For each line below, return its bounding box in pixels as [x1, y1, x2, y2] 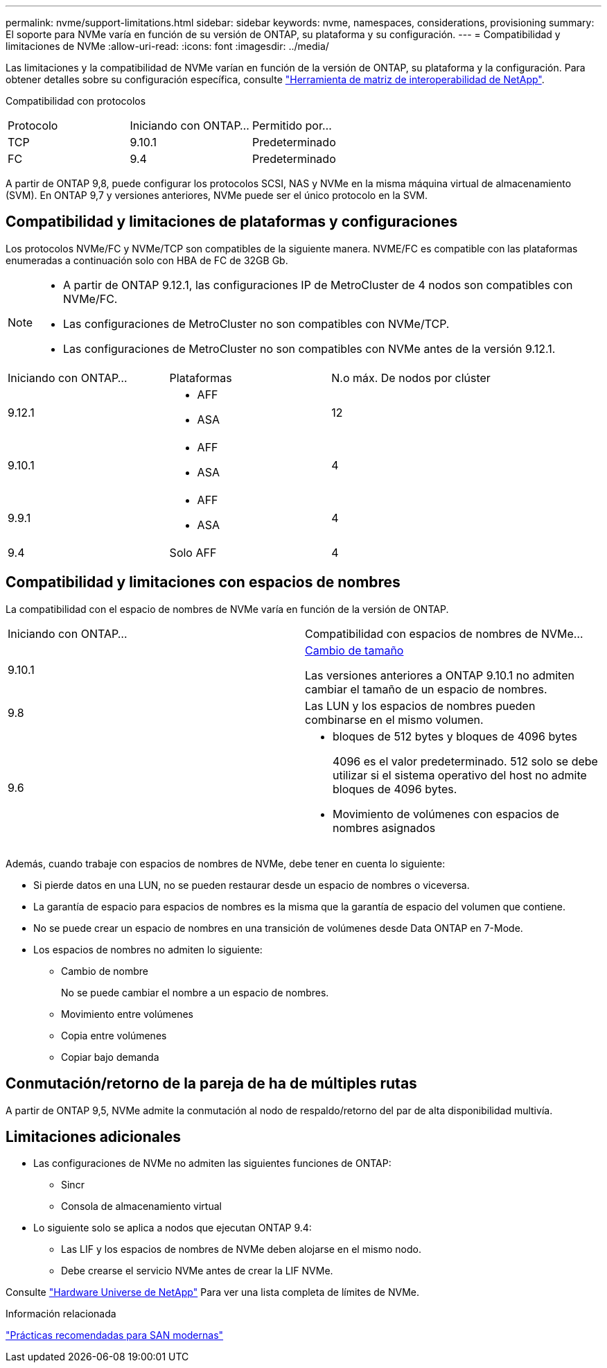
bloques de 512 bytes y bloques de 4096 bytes [333, 729, 577, 743]
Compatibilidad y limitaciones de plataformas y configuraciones [6, 213, 458, 231]
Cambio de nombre [61, 964, 149, 977]
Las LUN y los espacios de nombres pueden [305, 698, 536, 713]
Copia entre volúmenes [61, 1029, 167, 1041]
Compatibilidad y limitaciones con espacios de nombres [6, 573, 401, 591]
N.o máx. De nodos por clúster [331, 370, 491, 385]
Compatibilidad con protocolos [6, 95, 146, 107]
